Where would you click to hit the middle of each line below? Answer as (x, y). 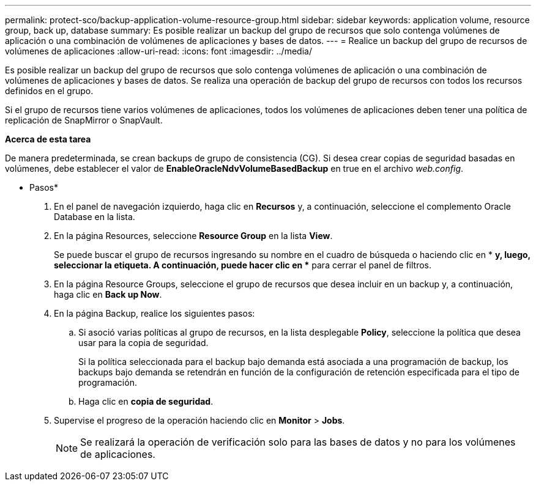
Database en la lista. (95, 217)
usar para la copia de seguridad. (143, 343)
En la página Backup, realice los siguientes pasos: (154, 313)
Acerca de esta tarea (48, 139)
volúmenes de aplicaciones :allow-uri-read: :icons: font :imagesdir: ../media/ (158, 51)
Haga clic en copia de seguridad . (146, 401)
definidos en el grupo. (49, 91)
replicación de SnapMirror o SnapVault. (84, 120)
